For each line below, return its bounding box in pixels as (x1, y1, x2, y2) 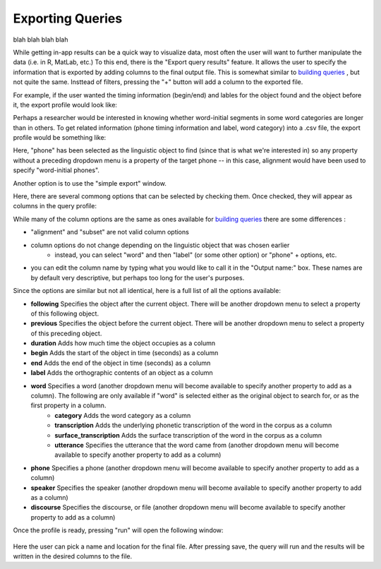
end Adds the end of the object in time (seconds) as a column (30, 359, 211, 367)
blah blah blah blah (13, 35, 68, 44)
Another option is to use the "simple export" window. (13, 179, 167, 187)
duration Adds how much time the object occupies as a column (30, 339, 216, 347)
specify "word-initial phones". (13, 166, 100, 174)
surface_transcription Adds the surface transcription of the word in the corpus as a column (54, 431, 322, 439)
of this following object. (30, 309, 99, 318)
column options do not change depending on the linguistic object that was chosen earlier (30, 241, 290, 249)
